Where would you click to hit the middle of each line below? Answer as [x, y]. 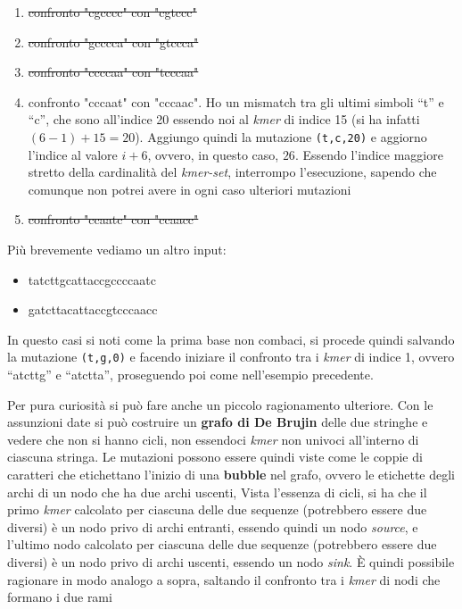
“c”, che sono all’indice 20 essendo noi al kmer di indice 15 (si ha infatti [224, 119]
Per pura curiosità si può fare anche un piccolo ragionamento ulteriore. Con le [220, 404]
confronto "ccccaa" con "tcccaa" [113, 72]
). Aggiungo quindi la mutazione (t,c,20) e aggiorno [281, 136]
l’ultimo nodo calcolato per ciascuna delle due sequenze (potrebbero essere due [222, 544]
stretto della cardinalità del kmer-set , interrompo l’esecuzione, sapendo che [232, 172]
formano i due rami [60, 597]
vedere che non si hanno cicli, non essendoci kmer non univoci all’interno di [213, 439]
